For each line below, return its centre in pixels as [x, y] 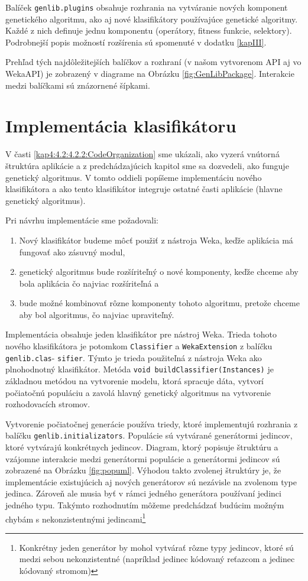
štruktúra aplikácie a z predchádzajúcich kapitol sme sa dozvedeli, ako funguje [147, 165]
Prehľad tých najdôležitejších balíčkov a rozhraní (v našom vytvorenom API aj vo [153, 62]
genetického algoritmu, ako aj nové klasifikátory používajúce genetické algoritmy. [152, 19]
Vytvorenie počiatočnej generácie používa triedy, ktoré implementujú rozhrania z [152, 423]
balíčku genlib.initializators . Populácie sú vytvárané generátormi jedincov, [149, 435]
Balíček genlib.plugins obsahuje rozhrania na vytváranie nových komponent [147, 7]
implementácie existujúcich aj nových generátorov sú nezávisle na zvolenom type [151, 481]
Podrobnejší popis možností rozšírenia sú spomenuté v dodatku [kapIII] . [136, 42]
